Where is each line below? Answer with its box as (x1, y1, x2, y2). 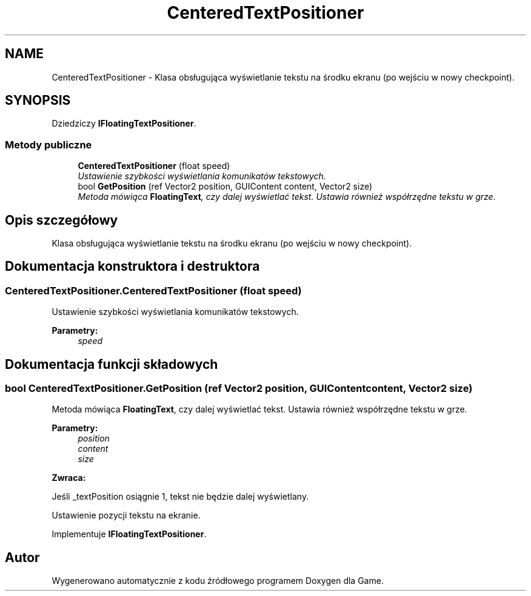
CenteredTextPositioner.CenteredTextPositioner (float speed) (5, 284, 302, 297)
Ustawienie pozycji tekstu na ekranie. (52, 510, 201, 521)
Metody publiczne (5, 138, 92, 151)
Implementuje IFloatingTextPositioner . (52, 529, 207, 540)
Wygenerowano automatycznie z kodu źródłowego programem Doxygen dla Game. (52, 575, 384, 586)
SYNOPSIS (5, 93, 71, 108)
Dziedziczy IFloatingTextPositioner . (52, 118, 196, 129)
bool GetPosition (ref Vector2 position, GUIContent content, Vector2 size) (78, 181, 373, 192)
